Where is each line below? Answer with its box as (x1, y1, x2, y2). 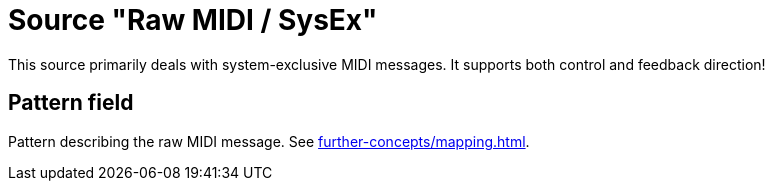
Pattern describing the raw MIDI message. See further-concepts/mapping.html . (8, 132, 530, 150)
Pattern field (8, 90, 134, 116)
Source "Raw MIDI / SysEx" (8, 3, 378, 37)
